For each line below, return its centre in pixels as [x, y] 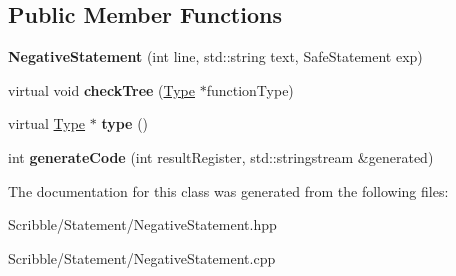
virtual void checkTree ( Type [101, 89]
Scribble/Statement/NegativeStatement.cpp [142, 257]
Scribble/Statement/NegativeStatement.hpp [142, 224]
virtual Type [47, 123]
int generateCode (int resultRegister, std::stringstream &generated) [221, 156]
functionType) [250, 89]
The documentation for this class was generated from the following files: [228, 190]
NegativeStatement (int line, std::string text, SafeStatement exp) [215, 56]
